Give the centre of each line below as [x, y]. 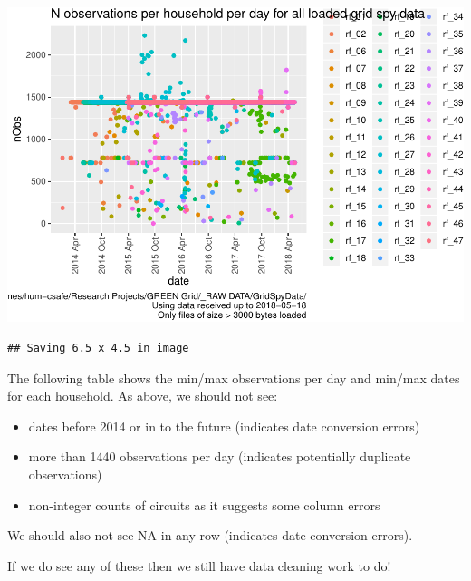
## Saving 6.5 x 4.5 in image [98, 349]
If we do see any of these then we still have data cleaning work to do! [199, 565]
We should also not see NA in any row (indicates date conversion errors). [210, 535]
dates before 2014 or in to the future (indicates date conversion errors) [224, 426]
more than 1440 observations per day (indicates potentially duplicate [220, 456]
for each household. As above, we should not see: [143, 396]
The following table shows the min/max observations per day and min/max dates [234, 378]
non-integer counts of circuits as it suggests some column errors [204, 504]
